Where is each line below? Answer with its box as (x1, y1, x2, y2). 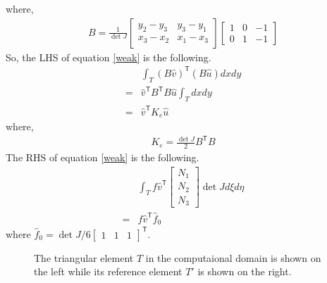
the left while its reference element (34, 264, 183, 279)
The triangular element (34, 250, 134, 265)
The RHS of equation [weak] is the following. (6, 150, 199, 165)
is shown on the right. (197, 264, 292, 279)
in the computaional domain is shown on (145, 250, 321, 265)
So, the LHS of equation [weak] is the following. (6, 49, 211, 64)
